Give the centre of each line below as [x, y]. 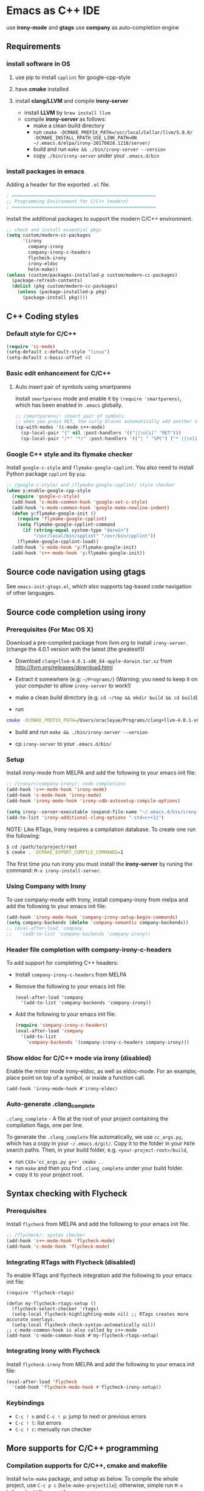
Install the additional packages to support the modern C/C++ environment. [100, 218]
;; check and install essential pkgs [54, 230]
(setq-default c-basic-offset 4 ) [49, 358]
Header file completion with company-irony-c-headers [89, 950]
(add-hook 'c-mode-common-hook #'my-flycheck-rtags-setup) [83, 1336]
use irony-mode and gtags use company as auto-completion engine [93, 27]
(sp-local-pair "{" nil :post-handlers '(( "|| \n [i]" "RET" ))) [101, 433]
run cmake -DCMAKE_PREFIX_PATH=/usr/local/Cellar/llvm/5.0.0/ [113, 132]
